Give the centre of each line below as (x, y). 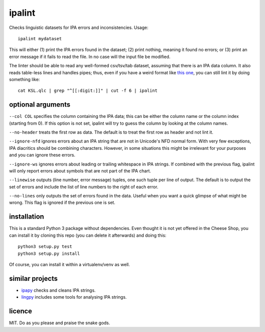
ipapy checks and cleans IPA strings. (58, 290)
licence (21, 311)
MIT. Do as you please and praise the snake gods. (60, 323)
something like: (25, 79)
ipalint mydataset (40, 39)
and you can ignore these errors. (42, 155)
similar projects (33, 278)
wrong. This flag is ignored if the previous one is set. (62, 203)
